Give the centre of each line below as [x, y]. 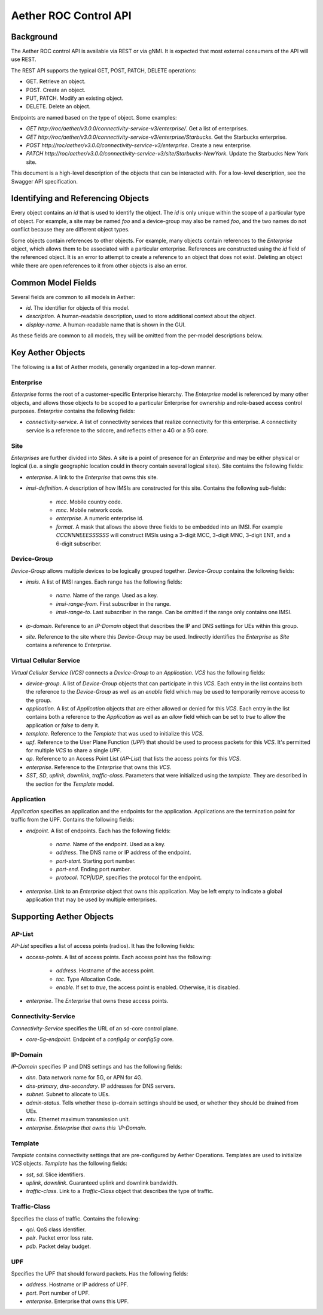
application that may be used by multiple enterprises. [92, 899]
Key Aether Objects [48, 353]
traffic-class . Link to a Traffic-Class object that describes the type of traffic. [120, 1191]
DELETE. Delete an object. [58, 106]
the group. [39, 700]
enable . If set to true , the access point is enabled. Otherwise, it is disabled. [148, 987]
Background [34, 37]
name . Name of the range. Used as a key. [107, 596]
